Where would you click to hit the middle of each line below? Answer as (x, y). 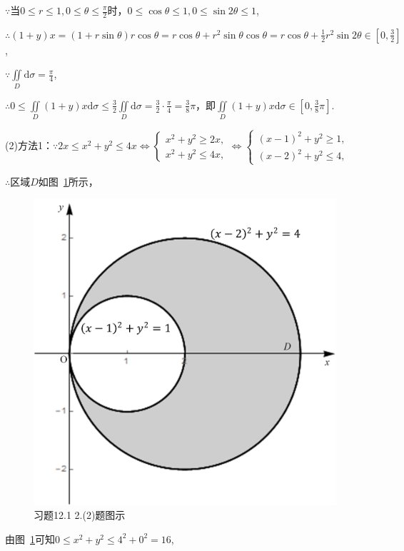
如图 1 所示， (68, 181)
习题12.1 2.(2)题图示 (80, 515)
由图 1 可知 (30, 539)
